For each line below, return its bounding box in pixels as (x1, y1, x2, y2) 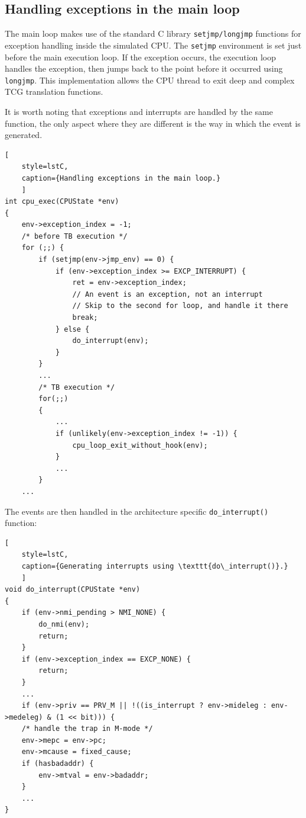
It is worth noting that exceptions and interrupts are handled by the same (5, 105, 273, 117)
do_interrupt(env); (72, 336, 149, 345)
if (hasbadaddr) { (21, 759, 94, 768)
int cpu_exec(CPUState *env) (5, 197, 119, 206)
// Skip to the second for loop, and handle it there (72, 301, 288, 310)
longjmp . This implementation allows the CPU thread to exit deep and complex (5, 73, 295, 86)
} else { (55, 325, 90, 333)
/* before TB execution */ (21, 232, 128, 240)
